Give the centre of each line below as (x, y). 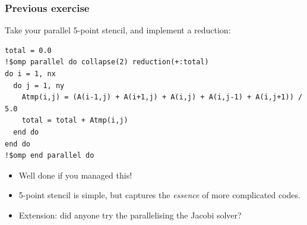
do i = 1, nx (30, 74)
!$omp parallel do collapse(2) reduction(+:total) (107, 62)
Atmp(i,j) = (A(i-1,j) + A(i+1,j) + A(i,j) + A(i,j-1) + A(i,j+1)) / (162, 97)
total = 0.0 (28, 50)
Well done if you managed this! (75, 175)
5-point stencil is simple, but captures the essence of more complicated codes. (159, 195)
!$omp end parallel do (50, 156)
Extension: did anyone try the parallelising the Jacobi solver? (130, 215)
